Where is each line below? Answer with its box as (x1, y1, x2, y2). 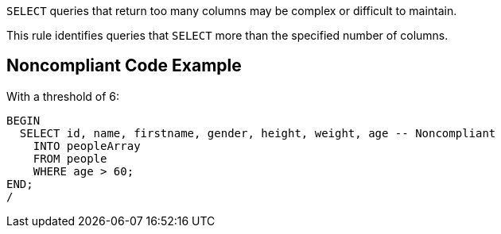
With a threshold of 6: (6, 89, 120, 103)
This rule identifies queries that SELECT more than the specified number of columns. (6, 29, 449, 42)
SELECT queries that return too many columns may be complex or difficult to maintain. (6, 4, 457, 17)
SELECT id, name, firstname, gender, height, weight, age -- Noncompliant (19, 126, 496, 140)
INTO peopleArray (33, 139, 141, 152)
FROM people (33, 152, 107, 165)
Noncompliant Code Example (6, 56, 242, 76)
